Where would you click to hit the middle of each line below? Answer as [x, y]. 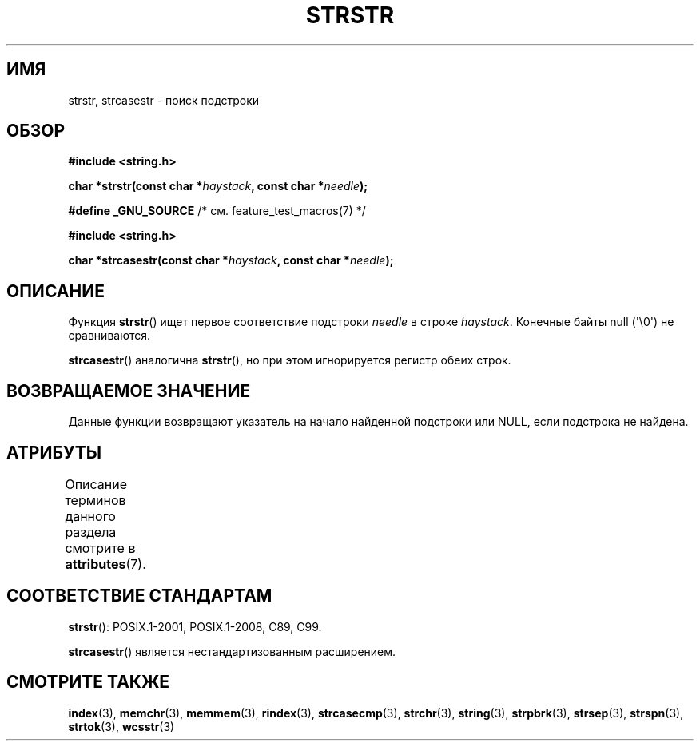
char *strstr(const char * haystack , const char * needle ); [218, 186]
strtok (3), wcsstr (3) [121, 726]
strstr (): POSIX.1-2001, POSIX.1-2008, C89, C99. [195, 626]
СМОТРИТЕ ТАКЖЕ [88, 682]
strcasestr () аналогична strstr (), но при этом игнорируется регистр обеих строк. [290, 360]
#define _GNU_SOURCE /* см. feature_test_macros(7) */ [217, 211]
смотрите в [100, 548]
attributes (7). [105, 564]
